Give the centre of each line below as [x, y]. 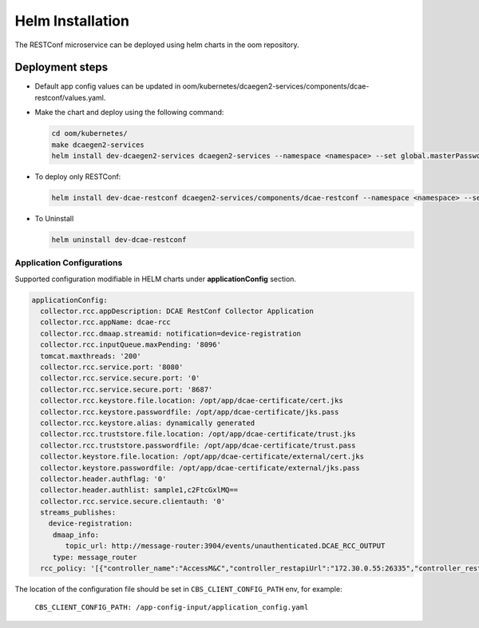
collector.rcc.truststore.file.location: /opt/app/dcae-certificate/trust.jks [198, 434]
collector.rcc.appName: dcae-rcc [105, 322]
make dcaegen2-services [98, 145]
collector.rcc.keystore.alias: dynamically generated [148, 423]
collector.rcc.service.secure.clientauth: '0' [133, 501]
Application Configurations [69, 263]
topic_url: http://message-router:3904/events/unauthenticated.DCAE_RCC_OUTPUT [225, 546]
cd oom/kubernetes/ [89, 133]
